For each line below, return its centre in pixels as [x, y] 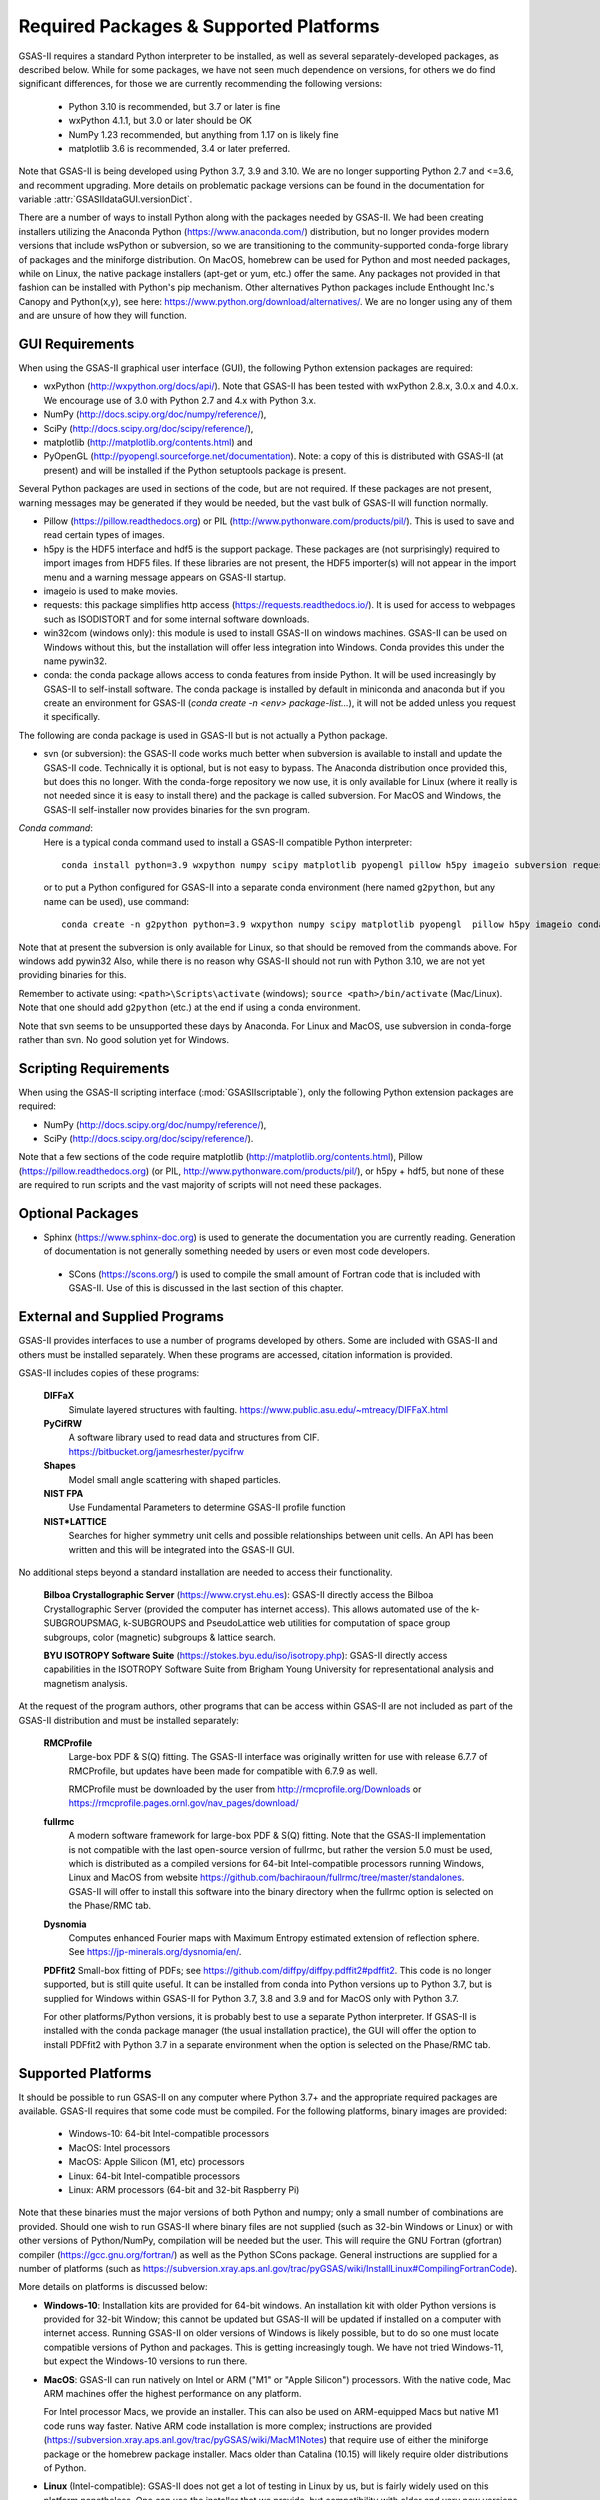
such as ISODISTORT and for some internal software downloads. [176, 619]
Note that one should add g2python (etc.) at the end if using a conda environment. [189, 1007]
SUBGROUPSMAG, [82, 1623]
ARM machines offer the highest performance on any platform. [172, 2394]
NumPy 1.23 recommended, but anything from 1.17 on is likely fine [203, 134]
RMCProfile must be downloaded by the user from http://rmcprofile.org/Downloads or [245, 1789]
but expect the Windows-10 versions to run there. [145, 2361]
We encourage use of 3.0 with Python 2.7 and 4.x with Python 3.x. [180, 400]
